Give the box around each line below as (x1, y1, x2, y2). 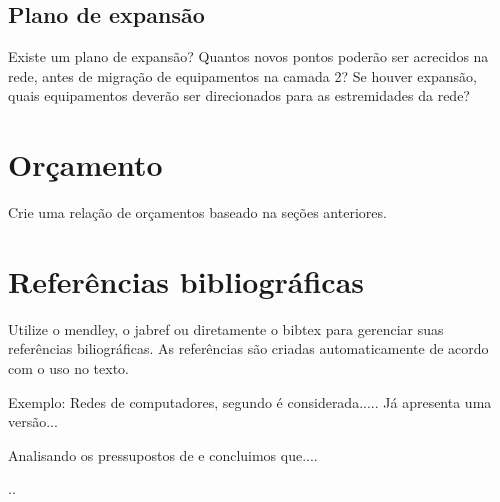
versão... (8, 411, 58, 432)
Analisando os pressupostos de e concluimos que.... (8, 444, 318, 465)
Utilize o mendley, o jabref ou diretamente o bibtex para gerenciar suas (8, 318, 444, 339)
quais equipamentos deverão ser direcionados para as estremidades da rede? (8, 85, 470, 106)
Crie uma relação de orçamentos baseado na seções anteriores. (8, 202, 387, 223)
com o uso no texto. (8, 358, 130, 379)
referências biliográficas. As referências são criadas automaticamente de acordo (8, 338, 489, 359)
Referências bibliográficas (8, 260, 365, 301)
